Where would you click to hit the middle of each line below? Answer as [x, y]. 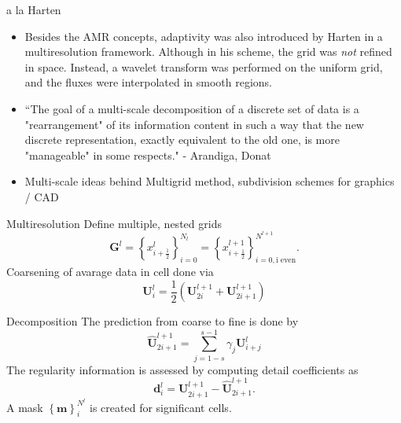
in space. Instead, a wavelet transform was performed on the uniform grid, [204, 66]
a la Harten [34, 9]
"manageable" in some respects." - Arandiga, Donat [148, 154]
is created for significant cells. [161, 407]
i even [286, 260]
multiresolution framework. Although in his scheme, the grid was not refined [208, 51]
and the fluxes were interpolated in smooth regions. [148, 82]
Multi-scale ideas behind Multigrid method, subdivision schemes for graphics [210, 181]
